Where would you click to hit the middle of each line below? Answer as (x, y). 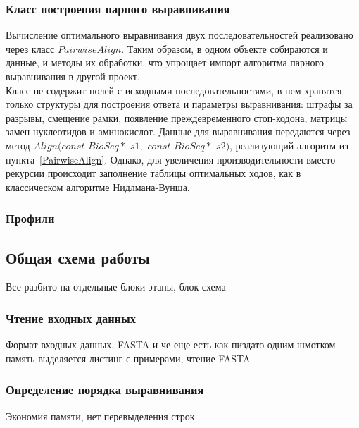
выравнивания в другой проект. (73, 76)
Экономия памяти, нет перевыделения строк (100, 416)
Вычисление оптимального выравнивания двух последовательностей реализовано (179, 35)
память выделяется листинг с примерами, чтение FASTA (128, 358)
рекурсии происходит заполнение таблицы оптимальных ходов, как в (153, 173)
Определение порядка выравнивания (105, 390)
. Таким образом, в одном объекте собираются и (225, 48)
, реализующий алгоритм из (289, 145)
